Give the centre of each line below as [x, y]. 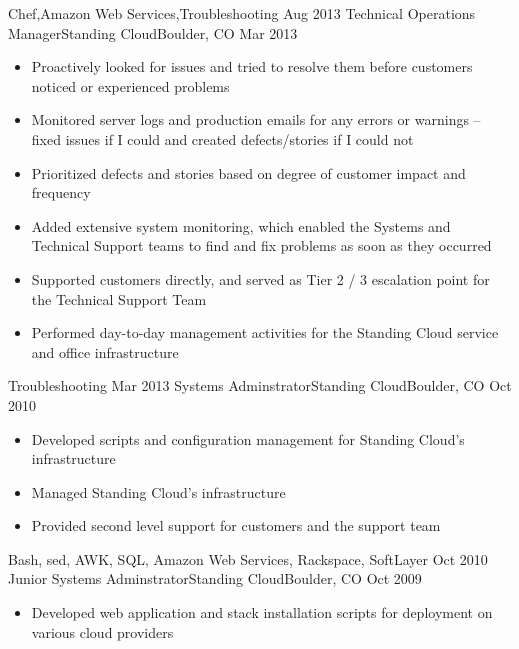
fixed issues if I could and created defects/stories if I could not [222, 138]
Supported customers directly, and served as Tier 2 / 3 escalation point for [260, 278]
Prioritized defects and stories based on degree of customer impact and [248, 172]
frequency [61, 192]
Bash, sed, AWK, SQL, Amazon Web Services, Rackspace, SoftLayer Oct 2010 [248, 558]
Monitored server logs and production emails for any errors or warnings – [256, 119]
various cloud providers [102, 631]
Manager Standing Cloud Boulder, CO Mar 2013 [153, 32]
